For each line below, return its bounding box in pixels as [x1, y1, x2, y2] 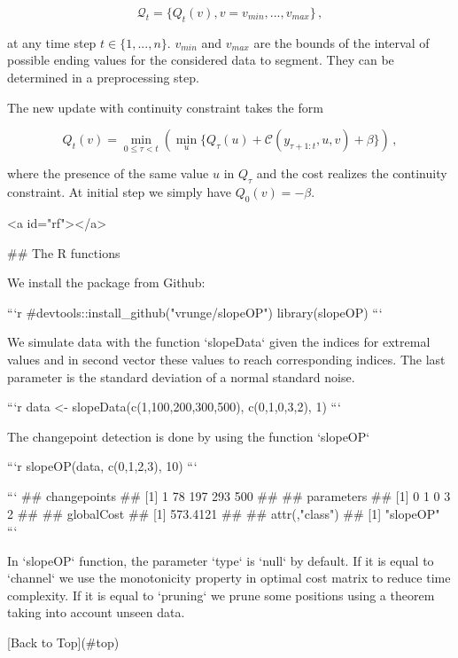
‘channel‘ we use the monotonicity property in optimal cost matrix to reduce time [7, 568, 451, 587]
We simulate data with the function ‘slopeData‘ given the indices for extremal [7, 333, 431, 351]
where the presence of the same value [7, 164, 209, 183]
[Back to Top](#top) [7, 633, 120, 652]
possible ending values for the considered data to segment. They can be [7, 51, 394, 69]
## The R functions [7, 243, 120, 262]
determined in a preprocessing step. [7, 67, 199, 86]
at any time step [7, 33, 97, 51]
